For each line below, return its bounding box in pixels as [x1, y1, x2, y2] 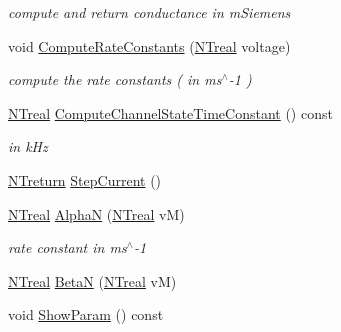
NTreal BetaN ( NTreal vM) [8, 270, 177, 291]
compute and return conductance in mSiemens [8, 2, 291, 22]
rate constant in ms [8, 237, 127, 258]
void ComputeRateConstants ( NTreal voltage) [8, 35, 291, 56]
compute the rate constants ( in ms [8, 69, 222, 90]
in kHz [8, 136, 48, 157]
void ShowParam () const [8, 304, 164, 325]
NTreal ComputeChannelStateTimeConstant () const [8, 102, 333, 123]
